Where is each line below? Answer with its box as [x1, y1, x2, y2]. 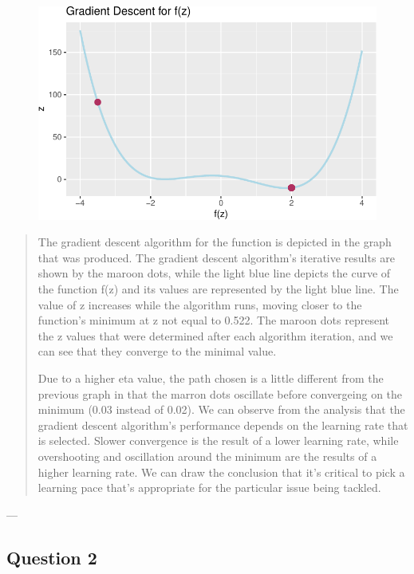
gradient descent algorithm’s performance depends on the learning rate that [37, 416, 408, 433]
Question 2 [6, 545, 97, 569]
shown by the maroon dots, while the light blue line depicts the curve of [37, 265, 391, 281]
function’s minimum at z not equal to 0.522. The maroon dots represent [37, 312, 389, 328]
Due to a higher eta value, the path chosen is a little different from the [37, 369, 384, 386]
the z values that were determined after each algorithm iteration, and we [37, 327, 393, 344]
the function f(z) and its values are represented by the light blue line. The [37, 281, 399, 297]
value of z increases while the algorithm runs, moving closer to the [37, 296, 362, 313]
